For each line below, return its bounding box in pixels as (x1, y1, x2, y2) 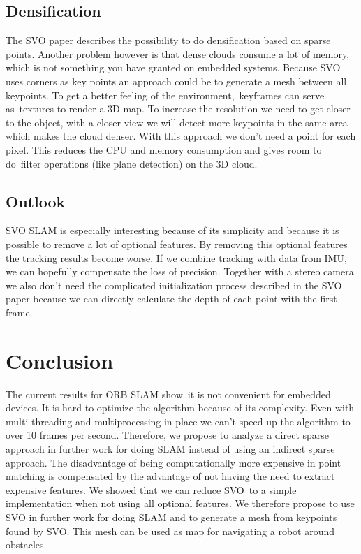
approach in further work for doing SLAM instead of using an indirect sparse (6, 442, 335, 455)
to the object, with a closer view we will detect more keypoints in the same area (6, 115, 348, 129)
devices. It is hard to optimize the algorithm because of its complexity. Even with (6, 400, 355, 415)
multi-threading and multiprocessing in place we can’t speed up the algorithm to (6, 414, 351, 428)
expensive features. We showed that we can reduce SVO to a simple (6, 482, 297, 497)
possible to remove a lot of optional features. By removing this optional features (6, 236, 348, 251)
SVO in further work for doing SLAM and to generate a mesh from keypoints (6, 509, 337, 524)
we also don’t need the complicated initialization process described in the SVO (6, 277, 342, 292)
